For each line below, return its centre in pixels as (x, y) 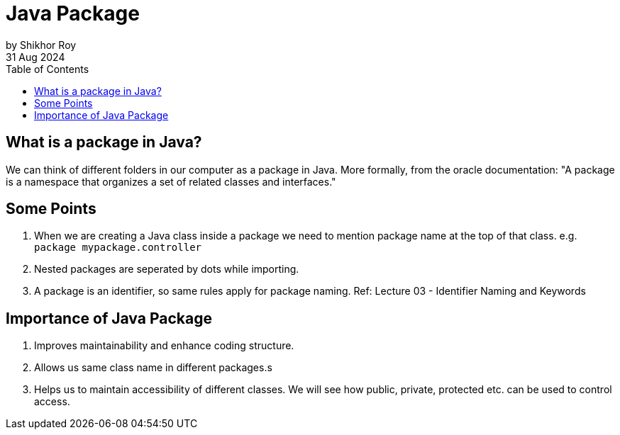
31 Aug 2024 (35, 57)
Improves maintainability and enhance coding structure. (164, 346)
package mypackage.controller (118, 248)
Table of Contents (48, 69)
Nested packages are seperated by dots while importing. (167, 269)
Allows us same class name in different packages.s (153, 368)
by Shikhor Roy (41, 45)
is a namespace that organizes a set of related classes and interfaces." (171, 181)
